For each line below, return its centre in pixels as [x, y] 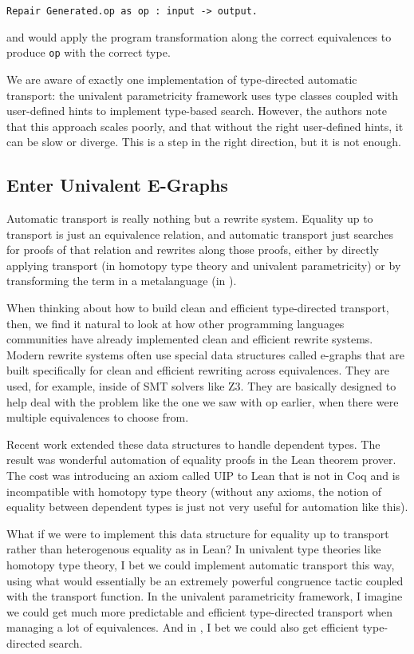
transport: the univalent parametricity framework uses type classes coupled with [203, 95]
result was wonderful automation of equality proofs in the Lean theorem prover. [201, 460]
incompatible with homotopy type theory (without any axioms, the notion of [194, 491]
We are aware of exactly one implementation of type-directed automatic [182, 79]
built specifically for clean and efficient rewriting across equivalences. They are [198, 370]
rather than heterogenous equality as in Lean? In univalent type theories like [194, 549]
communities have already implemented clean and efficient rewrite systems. [190, 339]
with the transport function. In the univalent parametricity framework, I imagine [205, 596]
